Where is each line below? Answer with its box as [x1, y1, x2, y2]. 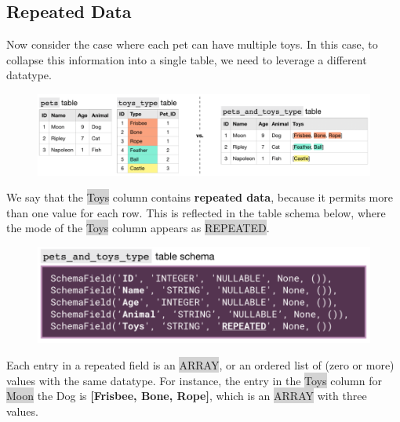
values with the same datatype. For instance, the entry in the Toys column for [6, 372, 382, 388]
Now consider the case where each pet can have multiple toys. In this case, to [6, 36, 378, 53]
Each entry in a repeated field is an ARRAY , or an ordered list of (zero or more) [6, 356, 395, 373]
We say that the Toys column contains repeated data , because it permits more [6, 189, 393, 206]
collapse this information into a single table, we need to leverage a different [6, 51, 367, 67]
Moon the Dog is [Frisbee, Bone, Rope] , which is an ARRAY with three [6, 387, 367, 404]
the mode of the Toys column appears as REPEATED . [6, 220, 270, 236]
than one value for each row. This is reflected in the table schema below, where [6, 204, 386, 220]
